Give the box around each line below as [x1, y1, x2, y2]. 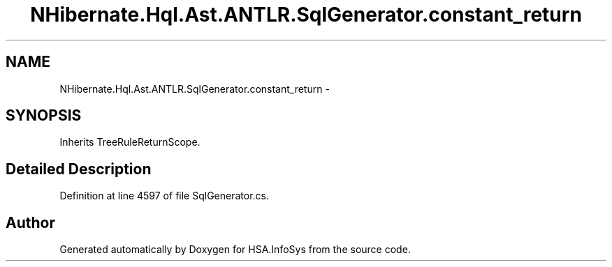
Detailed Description [6, 160, 152, 178]
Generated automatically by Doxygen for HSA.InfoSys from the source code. [59, 243, 411, 256]
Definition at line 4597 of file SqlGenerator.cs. [59, 190, 269, 202]
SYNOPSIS [6, 107, 82, 125]
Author [6, 213, 55, 231]
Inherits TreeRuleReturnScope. [59, 136, 201, 148]
